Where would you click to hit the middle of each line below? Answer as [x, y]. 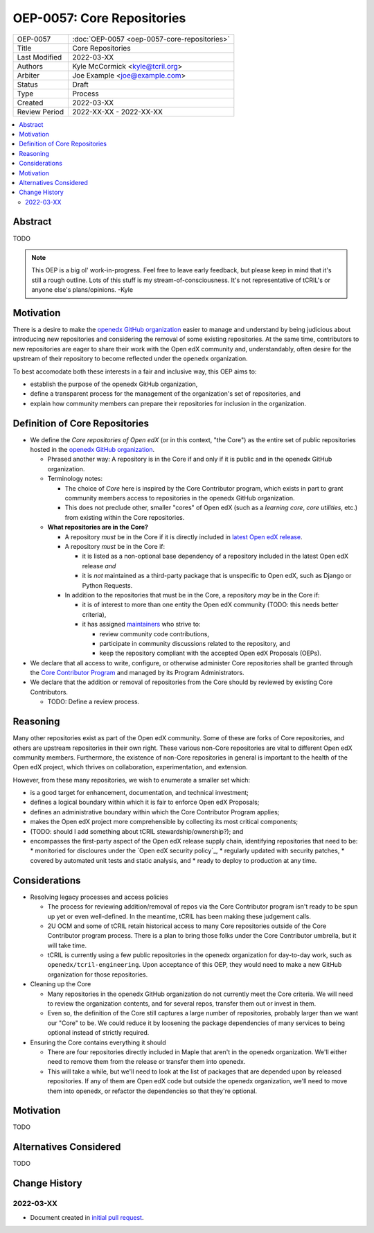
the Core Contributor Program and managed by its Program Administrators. [137, 673]
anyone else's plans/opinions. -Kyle [82, 290]
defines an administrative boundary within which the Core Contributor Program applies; [155, 812]
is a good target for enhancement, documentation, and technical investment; [140, 793]
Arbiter [28, 75]
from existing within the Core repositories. [125, 517]
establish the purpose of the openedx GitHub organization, [114, 384]
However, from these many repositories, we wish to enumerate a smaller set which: [132, 780]
